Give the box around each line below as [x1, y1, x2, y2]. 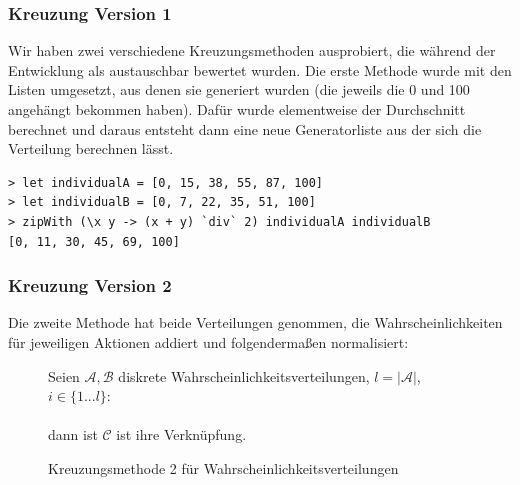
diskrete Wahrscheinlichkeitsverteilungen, [118, 365, 370, 386]
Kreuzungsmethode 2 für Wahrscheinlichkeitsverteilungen [48, 457, 399, 478]
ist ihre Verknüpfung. [116, 424, 247, 445]
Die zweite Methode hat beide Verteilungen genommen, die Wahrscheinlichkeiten [8, 312, 503, 333]
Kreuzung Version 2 [8, 273, 172, 298]
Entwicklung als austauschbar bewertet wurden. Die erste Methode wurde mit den [8, 59, 512, 80]
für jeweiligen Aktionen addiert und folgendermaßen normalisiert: [8, 331, 409, 352]
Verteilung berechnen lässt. [8, 138, 174, 159]
